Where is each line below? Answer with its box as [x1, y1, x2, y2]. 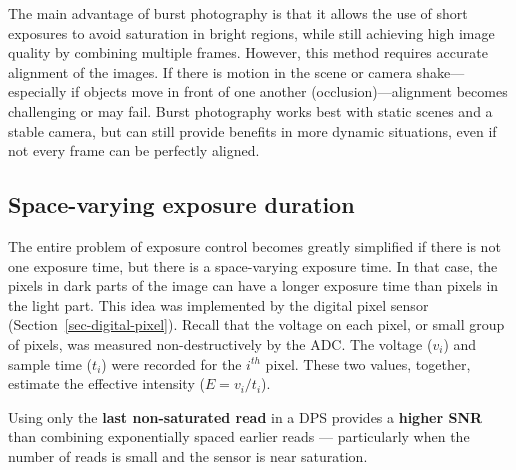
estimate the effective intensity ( [8, 373, 205, 394]
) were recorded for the [101, 353, 242, 374]
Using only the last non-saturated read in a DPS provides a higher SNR [8, 406, 483, 427]
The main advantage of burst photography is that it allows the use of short [8, 3, 468, 23]
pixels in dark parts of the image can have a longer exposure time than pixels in [8, 275, 499, 296]
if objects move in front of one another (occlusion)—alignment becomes [71, 81, 508, 102]
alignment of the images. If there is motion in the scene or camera [8, 61, 412, 82]
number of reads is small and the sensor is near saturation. [8, 445, 368, 466]
